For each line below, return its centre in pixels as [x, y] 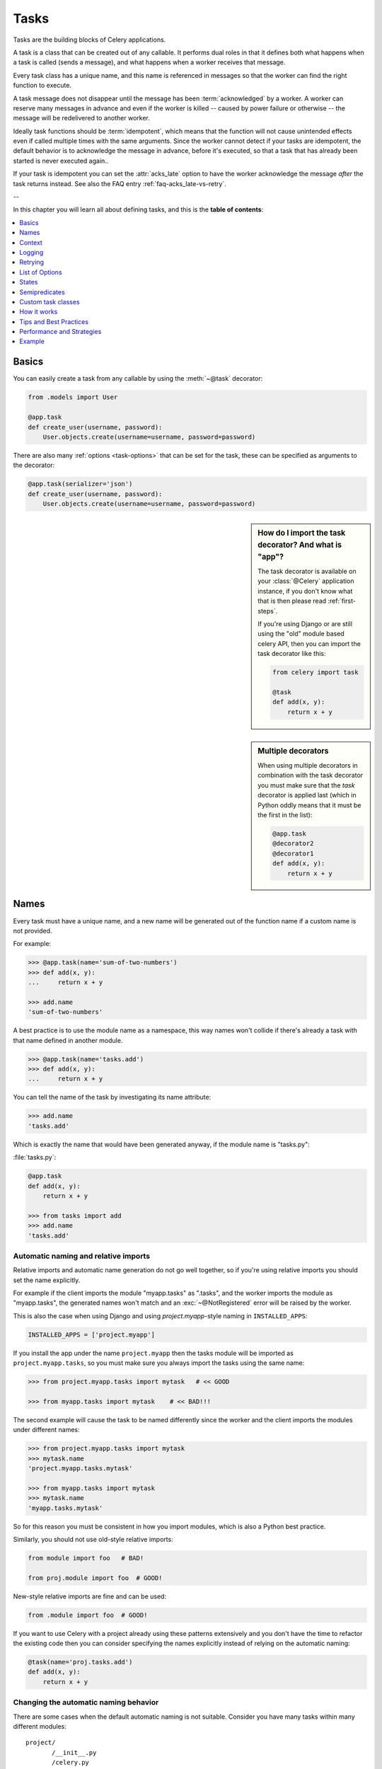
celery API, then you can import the [309, 643]
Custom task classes [50, 301]
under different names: [46, 1430]
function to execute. [42, 86]
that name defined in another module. [68, 1040]
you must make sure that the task [306, 785]
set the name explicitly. [47, 1280]
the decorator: [34, 465]
